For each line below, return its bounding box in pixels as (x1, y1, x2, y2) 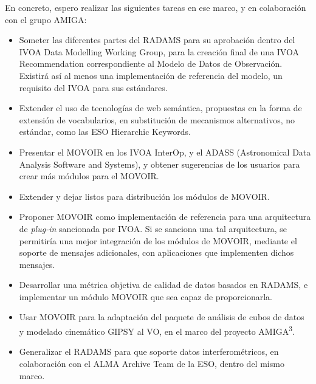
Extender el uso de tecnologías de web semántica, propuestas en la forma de (19, 101, 302, 114)
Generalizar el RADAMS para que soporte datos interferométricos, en (19, 345, 279, 358)
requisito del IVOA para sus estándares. (19, 81, 168, 94)
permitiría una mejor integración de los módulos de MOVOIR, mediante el (19, 234, 297, 247)
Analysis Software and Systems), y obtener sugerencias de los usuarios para (19, 157, 300, 170)
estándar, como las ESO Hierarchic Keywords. (19, 125, 191, 138)
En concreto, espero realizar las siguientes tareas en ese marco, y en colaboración (5, 1, 306, 13)
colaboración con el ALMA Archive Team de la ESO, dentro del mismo (19, 357, 284, 369)
